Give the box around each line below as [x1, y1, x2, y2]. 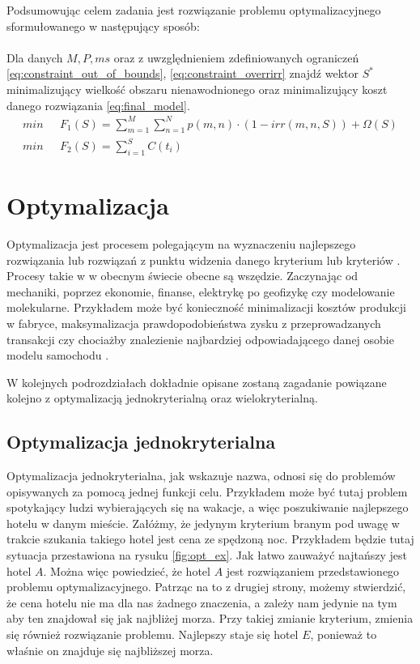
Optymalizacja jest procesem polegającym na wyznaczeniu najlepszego [6, 235, 356, 252]
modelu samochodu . [6, 347, 109, 364]
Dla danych [6, 49, 63, 66]
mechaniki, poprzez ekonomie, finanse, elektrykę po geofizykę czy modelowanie [6, 283, 395, 300]
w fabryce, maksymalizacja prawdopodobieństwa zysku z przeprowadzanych [6, 314, 381, 331]
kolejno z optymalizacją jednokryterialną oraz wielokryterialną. [6, 389, 318, 406]
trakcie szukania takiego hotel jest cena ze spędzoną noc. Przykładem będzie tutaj [6, 530, 414, 547]
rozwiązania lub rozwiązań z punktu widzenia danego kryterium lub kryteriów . [6, 251, 401, 268]
